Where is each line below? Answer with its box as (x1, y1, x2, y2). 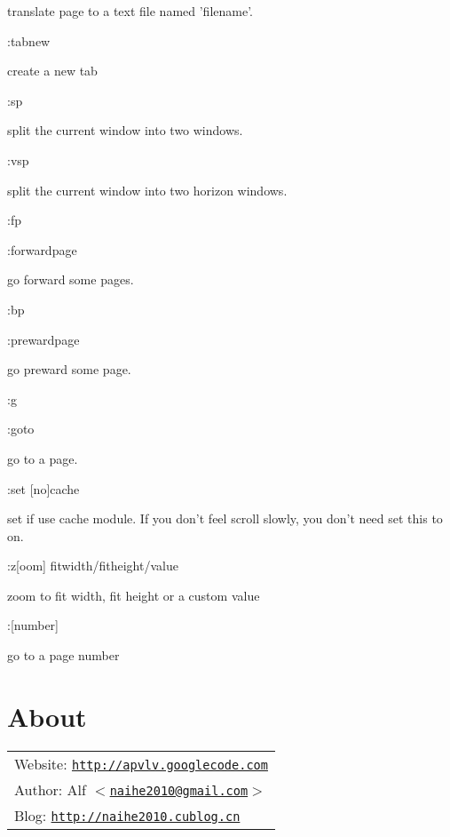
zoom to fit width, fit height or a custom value (7, 586, 260, 604)
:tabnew (7, 31, 51, 50)
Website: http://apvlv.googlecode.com (14, 753, 268, 774)
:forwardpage (7, 240, 77, 259)
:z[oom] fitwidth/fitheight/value (7, 556, 178, 575)
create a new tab (7, 61, 98, 80)
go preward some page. (7, 360, 131, 379)
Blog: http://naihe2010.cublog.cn (14, 804, 241, 825)
